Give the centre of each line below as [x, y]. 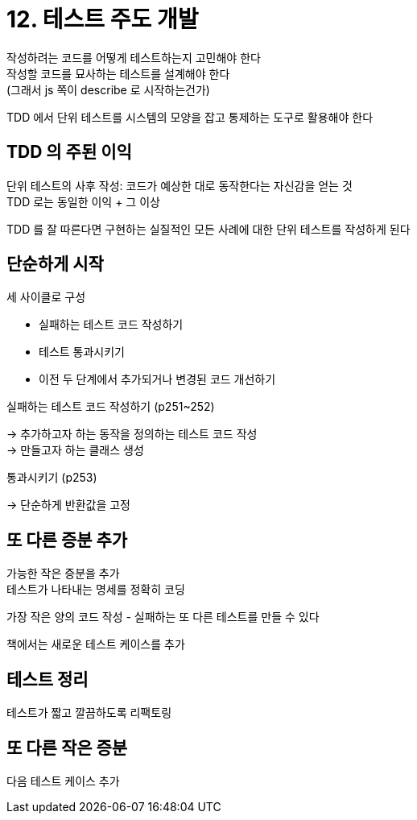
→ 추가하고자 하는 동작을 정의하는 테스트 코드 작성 [132, 434]
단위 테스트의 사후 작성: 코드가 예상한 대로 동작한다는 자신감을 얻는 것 [180, 185]
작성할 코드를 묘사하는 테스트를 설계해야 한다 [118, 73]
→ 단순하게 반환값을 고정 [68, 505]
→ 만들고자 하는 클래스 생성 [75, 450]
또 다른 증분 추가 [67, 540]
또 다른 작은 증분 [67, 748]
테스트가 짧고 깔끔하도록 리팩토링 [89, 713]
